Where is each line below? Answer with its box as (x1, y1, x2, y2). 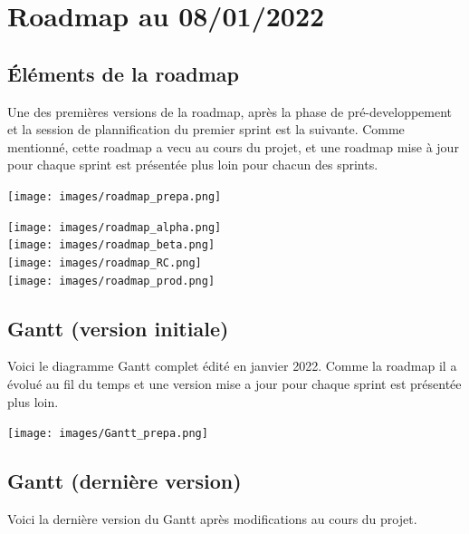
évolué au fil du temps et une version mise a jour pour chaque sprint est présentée (7, 374, 462, 393)
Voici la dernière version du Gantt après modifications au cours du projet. (7, 510, 417, 529)
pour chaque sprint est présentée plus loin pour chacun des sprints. (7, 155, 378, 174)
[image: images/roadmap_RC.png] (7, 256, 202, 269)
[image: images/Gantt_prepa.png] (7, 427, 208, 441)
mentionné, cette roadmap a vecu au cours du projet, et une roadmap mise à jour (7, 137, 459, 156)
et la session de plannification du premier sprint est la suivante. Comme (7, 120, 405, 139)
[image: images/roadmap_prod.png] (7, 274, 215, 287)
